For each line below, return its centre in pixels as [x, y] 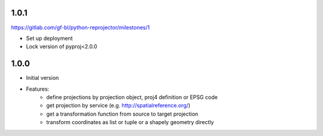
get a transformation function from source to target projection [122, 114]
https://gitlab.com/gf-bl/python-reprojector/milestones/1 [80, 27]
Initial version [42, 78]
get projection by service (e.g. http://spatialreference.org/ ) [118, 106]
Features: [38, 89]
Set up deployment [49, 38]
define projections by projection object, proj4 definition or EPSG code [132, 97]
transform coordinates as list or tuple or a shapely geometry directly [130, 122]
